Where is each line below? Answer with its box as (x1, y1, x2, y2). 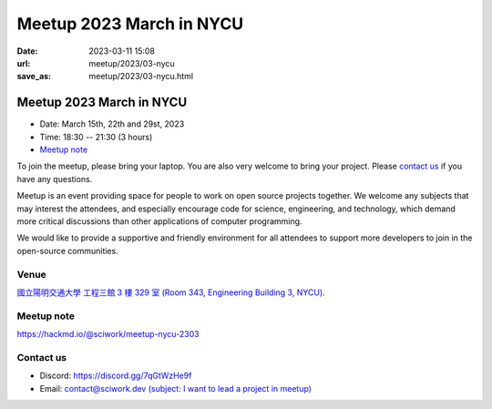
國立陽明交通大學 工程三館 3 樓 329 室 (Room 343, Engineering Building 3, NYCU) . (16, 287, 325, 298)
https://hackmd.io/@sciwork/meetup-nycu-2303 (16, 329, 200, 340)
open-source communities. (16, 245, 118, 256)
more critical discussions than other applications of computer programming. (16, 215, 302, 227)
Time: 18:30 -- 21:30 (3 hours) (39, 131, 153, 142)
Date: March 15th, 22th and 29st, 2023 (39, 118, 185, 129)
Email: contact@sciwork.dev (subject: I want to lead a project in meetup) (39, 383, 312, 394)
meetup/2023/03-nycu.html (88, 71, 194, 82)
